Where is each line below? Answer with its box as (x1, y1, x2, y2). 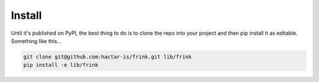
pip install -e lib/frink (23, 62, 99, 68)
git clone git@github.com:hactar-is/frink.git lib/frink (23, 53, 192, 60)
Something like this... (11, 37, 62, 44)
